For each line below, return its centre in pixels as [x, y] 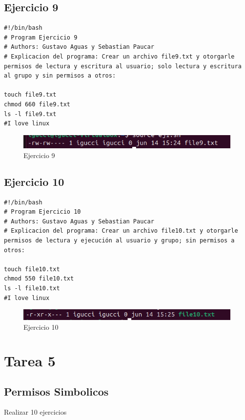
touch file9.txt [30, 95]
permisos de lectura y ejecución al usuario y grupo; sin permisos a [119, 240]
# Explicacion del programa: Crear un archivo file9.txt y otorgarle [119, 56]
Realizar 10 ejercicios [35, 412]
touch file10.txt [32, 269]
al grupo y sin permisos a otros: [60, 76]
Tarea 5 [30, 360]
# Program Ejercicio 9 [41, 37]
